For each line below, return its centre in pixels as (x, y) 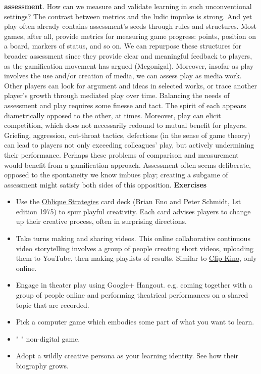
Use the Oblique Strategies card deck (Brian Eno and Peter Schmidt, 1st (128, 201)
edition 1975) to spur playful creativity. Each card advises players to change (133, 211)
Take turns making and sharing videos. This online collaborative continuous (133, 238)
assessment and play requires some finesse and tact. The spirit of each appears (125, 105)
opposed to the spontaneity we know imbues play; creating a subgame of (116, 175)
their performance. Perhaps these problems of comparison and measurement (121, 154)
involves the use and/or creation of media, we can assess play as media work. (123, 76)
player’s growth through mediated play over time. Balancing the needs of (117, 95)
